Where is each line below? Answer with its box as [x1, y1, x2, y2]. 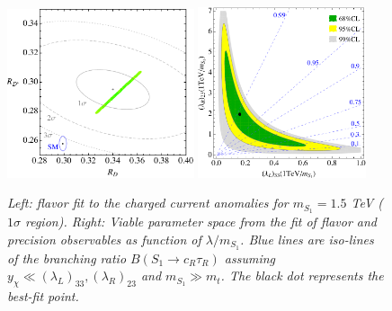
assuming [224, 248, 275, 267]
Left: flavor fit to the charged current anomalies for [7, 193, 289, 212]
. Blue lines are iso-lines [240, 229, 374, 248]
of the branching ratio [7, 248, 127, 267]
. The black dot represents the [220, 266, 384, 285]
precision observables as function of [7, 229, 201, 248]
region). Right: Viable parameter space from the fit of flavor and [25, 212, 377, 231]
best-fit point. [7, 286, 79, 305]
